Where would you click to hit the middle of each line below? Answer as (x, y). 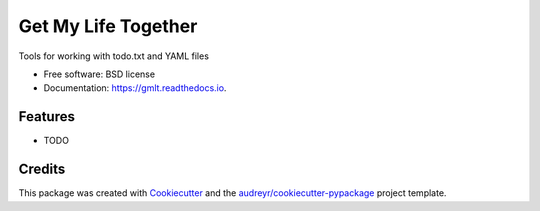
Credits (42, 169)
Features (46, 116)
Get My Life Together (108, 26)
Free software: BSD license (99, 74)
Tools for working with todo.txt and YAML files (114, 56)
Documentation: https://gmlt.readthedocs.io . (135, 88)
